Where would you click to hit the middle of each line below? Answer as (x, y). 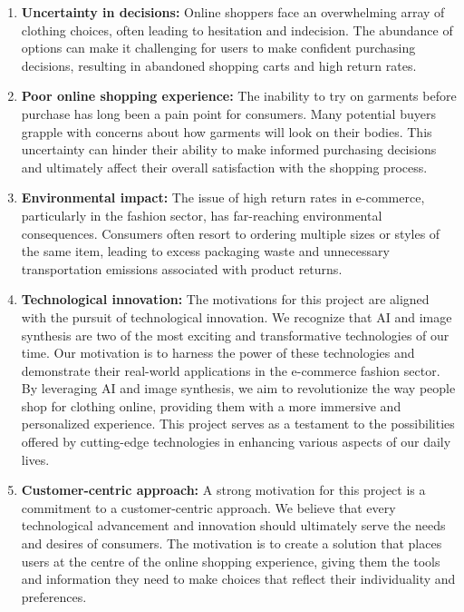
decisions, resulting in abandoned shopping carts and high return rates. (219, 65)
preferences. (54, 596)
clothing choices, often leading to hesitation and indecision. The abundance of (237, 30)
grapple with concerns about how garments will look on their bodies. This (227, 131)
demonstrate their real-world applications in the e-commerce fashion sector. (231, 370)
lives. (35, 459)
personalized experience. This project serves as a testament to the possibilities (238, 424)
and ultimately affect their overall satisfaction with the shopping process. (224, 167)
